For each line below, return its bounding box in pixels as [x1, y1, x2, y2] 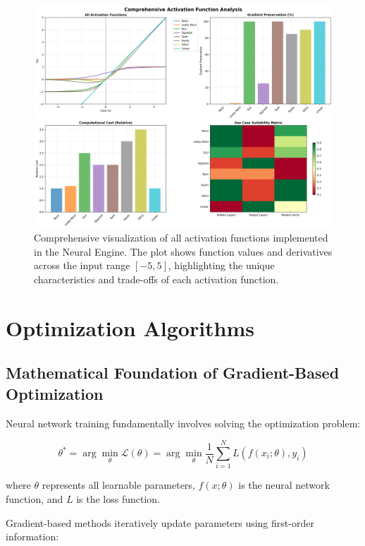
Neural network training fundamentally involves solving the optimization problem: [6, 415, 361, 430]
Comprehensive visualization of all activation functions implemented [34, 230, 328, 245]
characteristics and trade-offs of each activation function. [34, 272, 279, 287]
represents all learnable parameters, [42, 477, 195, 492]
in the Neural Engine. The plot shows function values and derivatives [34, 244, 333, 259]
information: [6, 529, 59, 544]
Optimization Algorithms [6, 313, 255, 342]
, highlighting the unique [168, 258, 275, 273]
